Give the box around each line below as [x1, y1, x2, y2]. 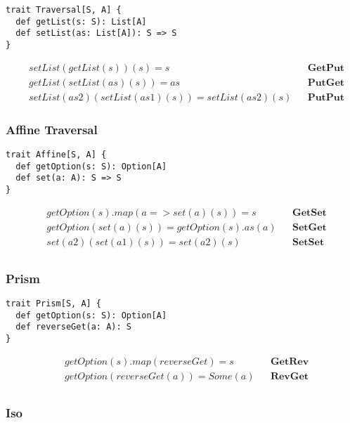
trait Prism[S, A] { [6, 298, 102, 308]
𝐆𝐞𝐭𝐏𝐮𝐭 [307, 63, 345, 73]
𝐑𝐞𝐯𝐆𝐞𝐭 [270, 371, 309, 382]
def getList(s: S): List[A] [15, 16, 147, 27]
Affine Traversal [6, 120, 98, 138]
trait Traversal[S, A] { [6, 5, 122, 15]
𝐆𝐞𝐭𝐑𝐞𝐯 [270, 356, 309, 367]
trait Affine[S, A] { [6, 149, 107, 160]
